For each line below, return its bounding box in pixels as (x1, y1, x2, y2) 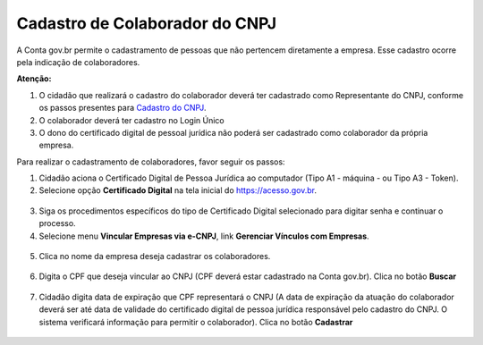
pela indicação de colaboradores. (16, 56, 140, 67)
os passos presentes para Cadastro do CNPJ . (38, 103, 207, 114)
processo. (38, 218, 76, 229)
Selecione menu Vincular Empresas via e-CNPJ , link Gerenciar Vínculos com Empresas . (38, 231, 370, 241)
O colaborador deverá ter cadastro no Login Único (38, 114, 225, 125)
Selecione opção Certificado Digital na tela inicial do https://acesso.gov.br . (38, 185, 318, 196)
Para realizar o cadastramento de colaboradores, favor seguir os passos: (16, 156, 285, 167)
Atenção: (16, 73, 52, 84)
